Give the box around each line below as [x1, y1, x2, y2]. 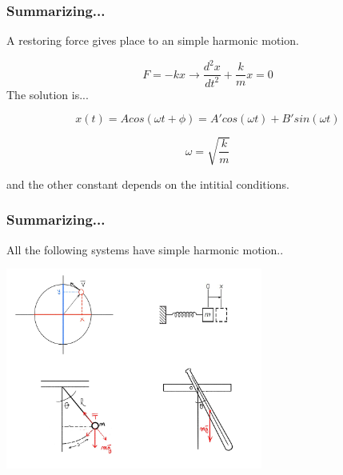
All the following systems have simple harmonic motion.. [6, 241, 284, 257]
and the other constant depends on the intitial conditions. [6, 175, 289, 192]
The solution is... [6, 86, 89, 102]
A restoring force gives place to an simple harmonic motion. [6, 32, 299, 49]
